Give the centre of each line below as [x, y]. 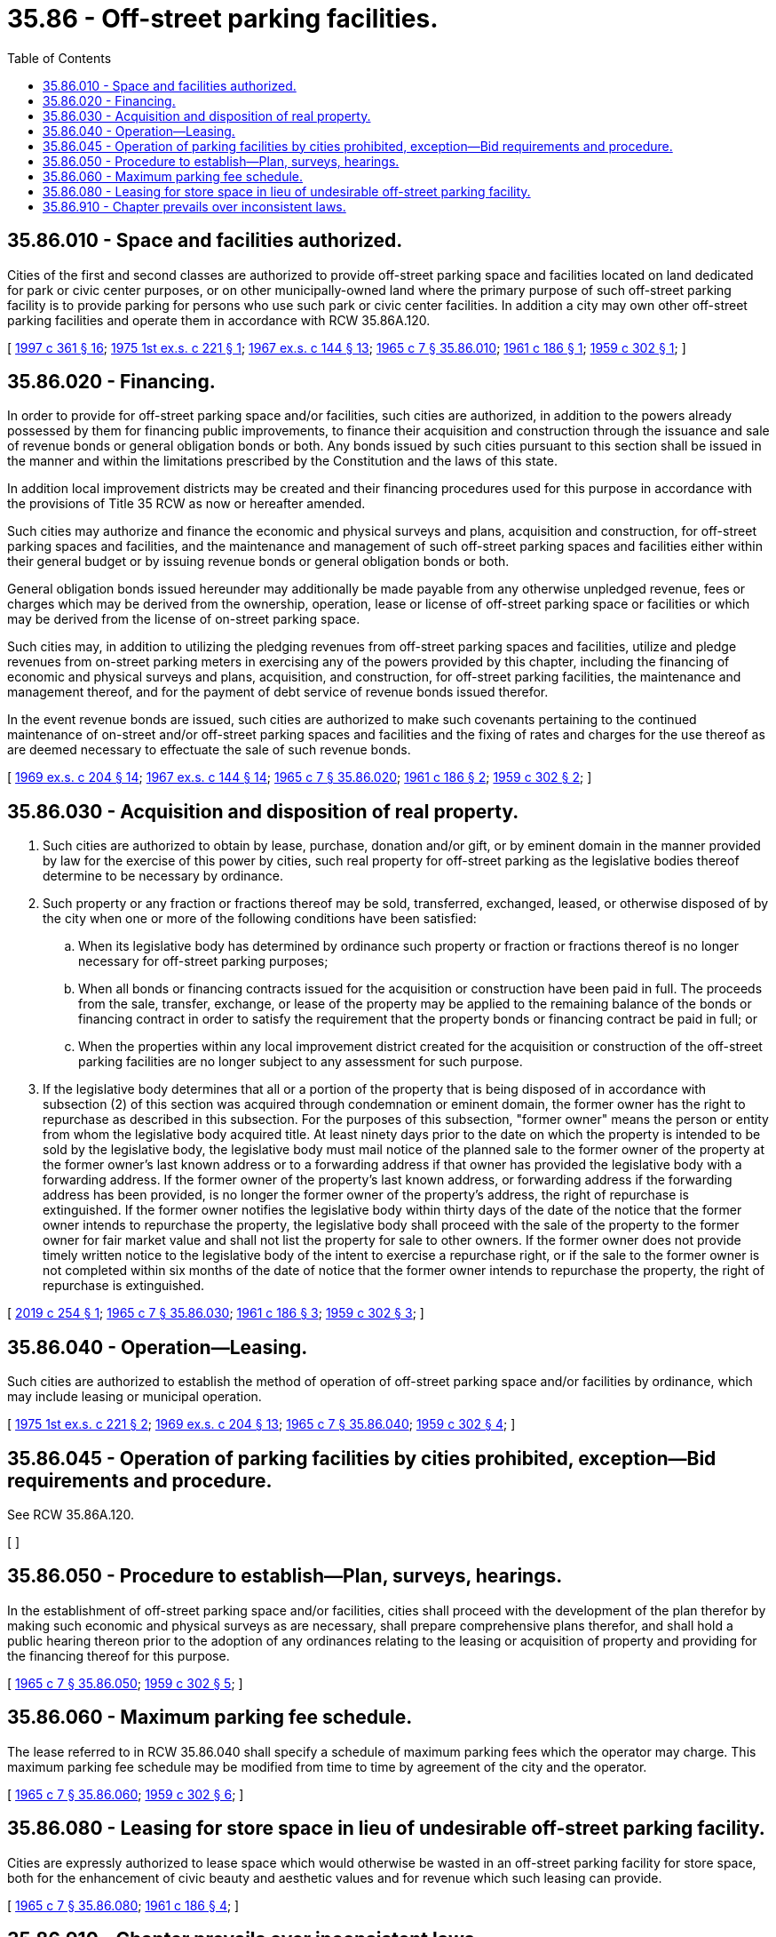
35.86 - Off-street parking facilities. [223, 19]
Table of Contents [59, 58]
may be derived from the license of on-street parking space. [184, 619]
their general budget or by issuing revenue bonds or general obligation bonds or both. [258, 562]
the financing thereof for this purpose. [119, 1655]
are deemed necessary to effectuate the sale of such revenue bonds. [209, 750]
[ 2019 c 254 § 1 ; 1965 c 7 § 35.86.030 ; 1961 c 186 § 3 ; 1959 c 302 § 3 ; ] [216, 1313]
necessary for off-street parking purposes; [203, 961]
